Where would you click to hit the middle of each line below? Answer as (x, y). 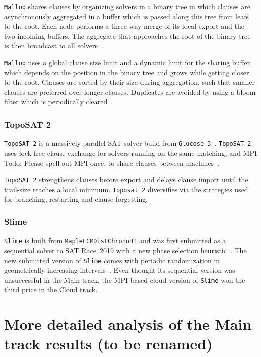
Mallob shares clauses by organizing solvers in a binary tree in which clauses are (127, 6)
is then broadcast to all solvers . (54, 45)
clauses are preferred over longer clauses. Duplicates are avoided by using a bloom (130, 92)
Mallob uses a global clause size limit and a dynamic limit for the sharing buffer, (128, 63)
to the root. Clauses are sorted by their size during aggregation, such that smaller (130, 82)
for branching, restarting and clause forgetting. (76, 199)
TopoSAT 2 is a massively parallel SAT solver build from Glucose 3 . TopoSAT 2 (128, 143)
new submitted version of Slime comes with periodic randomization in (112, 260)
